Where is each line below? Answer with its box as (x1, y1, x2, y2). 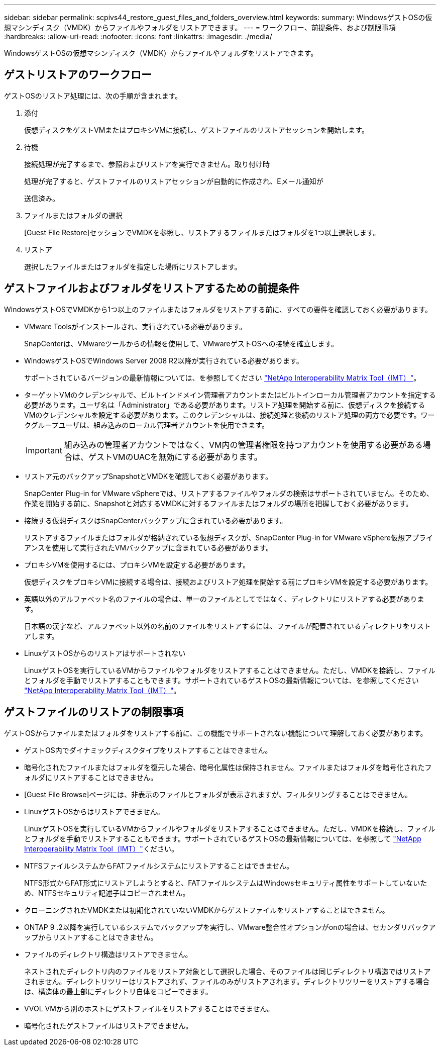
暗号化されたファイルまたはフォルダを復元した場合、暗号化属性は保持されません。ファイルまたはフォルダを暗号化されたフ (24, 762, 432, 772)
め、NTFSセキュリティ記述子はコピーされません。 (24, 888, 190, 897)
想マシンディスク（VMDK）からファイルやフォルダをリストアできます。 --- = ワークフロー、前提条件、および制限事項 (4, 23, 396, 32)
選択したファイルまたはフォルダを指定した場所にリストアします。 (24, 262, 242, 271)
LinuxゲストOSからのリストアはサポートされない (24, 648, 186, 657)
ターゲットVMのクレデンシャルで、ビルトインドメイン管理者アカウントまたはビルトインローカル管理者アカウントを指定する (24, 390, 436, 399)
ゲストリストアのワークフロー (4, 68, 152, 81)
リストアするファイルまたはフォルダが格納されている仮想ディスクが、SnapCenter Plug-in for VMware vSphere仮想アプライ (24, 533, 433, 542)
